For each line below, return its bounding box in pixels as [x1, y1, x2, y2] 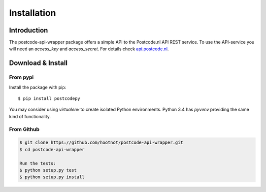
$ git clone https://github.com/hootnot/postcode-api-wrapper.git [19, 140, 183, 145]
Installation [9, 7, 56, 18]
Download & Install [9, 59, 68, 67]
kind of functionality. [9, 113, 51, 119]
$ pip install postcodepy [18, 96, 81, 101]
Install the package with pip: [9, 84, 66, 90]
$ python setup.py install [19, 174, 85, 180]
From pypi [9, 74, 34, 81]
